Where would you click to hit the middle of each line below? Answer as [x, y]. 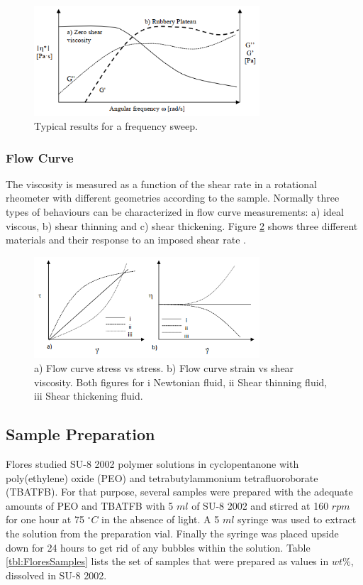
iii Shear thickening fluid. [89, 396]
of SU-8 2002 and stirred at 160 [260, 505]
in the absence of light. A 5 [161, 519]
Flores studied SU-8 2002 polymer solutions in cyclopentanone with [152, 464]
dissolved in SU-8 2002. [56, 575]
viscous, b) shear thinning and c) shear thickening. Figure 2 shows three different [182, 225]
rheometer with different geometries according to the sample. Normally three [173, 198]
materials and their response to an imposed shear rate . [126, 240]
